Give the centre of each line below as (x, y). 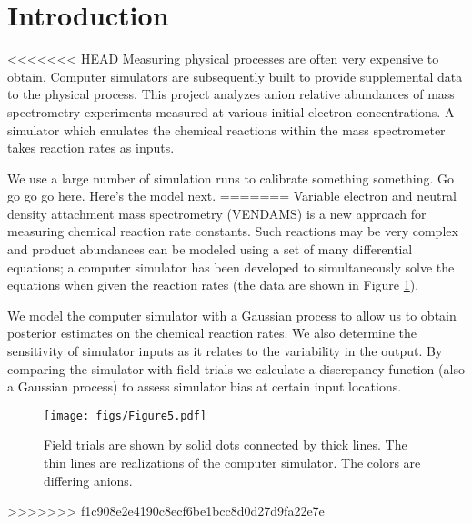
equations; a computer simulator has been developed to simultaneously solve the (231, 267)
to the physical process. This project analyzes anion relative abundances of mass (231, 94)
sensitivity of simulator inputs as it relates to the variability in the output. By (225, 351)
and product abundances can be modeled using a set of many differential (210, 249)
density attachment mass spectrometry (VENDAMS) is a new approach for (217, 213)
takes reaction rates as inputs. (91, 148)
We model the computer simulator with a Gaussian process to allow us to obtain (232, 315)
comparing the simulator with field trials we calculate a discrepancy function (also (236, 368)
